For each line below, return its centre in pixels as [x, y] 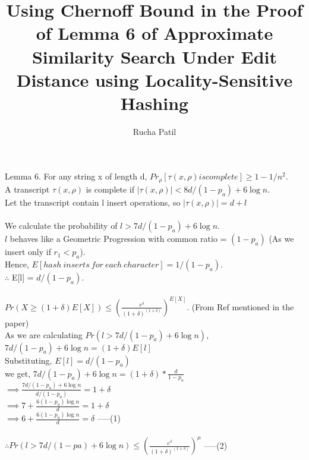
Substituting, [29, 360]
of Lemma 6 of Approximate [154, 33]
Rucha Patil [154, 131]
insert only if [28, 252]
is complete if [110, 189]
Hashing [154, 103]
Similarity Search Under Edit [154, 56]
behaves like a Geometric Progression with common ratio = [118, 239]
